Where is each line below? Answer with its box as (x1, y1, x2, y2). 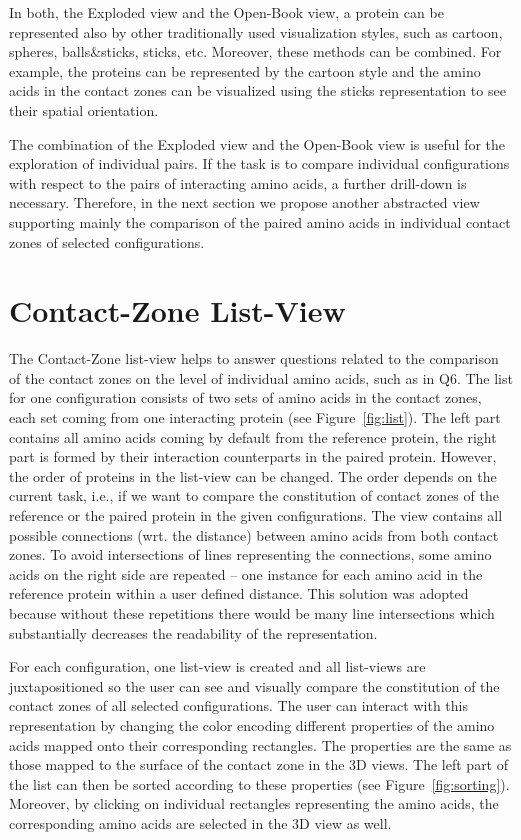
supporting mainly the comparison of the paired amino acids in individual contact (9, 211, 511, 232)
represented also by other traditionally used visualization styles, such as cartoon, (9, 21, 503, 42)
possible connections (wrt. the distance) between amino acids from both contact (9, 524, 499, 545)
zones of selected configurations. (9, 231, 205, 252)
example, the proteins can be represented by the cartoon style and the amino (9, 60, 481, 81)
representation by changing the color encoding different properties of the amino (9, 714, 495, 735)
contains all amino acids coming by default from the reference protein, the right (9, 426, 497, 447)
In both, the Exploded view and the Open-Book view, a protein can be (9, 2, 444, 22)
